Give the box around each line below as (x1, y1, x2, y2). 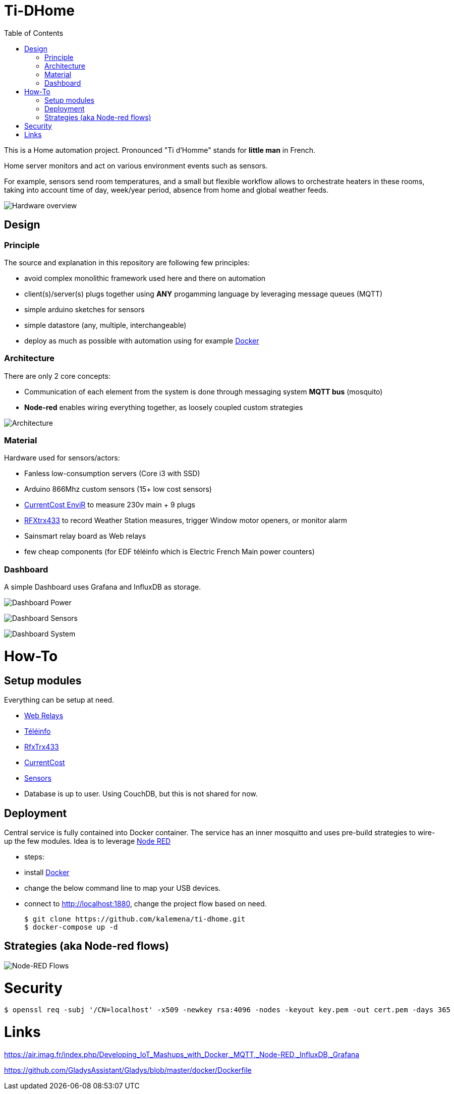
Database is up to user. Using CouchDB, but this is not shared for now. (24, 789, 258, 798)
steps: (24, 852, 44, 861)
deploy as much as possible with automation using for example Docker (24, 336, 259, 345)
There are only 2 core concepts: (4, 371, 110, 380)
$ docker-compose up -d (24, 923, 118, 931)
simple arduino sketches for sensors (24, 305, 145, 314)
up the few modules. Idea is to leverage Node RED (4, 836, 171, 845)
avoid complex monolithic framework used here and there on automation (24, 273, 266, 282)
